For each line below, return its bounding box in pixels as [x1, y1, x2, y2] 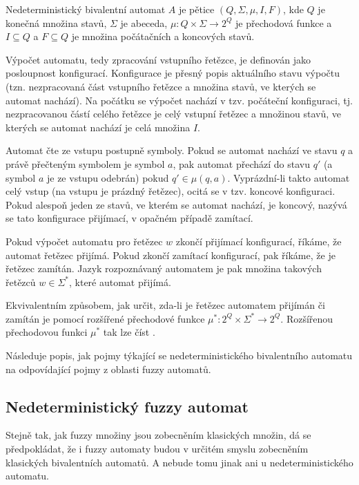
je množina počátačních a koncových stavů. [71, 29, 255, 44]
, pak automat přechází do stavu [173, 156, 310, 171]
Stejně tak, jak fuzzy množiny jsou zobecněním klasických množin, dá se [6, 428, 311, 442]
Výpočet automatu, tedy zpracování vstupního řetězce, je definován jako [6, 52, 311, 66]
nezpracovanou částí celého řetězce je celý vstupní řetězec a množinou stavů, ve [6, 106, 341, 121]
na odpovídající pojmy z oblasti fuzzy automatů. [6, 361, 211, 376]
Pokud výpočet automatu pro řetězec [6, 234, 163, 248]
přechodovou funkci [6, 325, 88, 339]
